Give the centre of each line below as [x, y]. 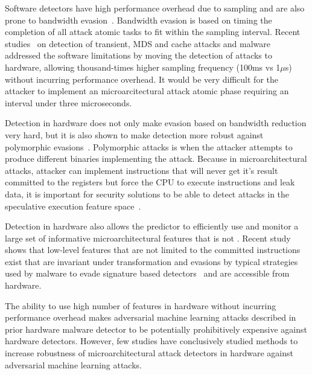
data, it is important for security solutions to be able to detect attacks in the [147, 194]
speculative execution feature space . [73, 206]
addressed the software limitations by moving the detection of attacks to [138, 55]
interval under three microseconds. [68, 102]
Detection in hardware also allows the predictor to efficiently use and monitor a [152, 226]
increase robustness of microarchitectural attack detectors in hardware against [149, 353]
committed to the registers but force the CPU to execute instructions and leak [150, 182]
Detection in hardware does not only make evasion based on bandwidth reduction [156, 123]
